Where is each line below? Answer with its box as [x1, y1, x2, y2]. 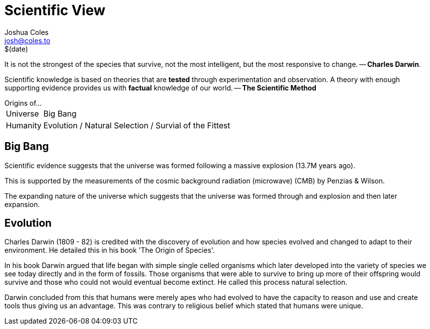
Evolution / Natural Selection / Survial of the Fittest [43, 120, 230, 130]
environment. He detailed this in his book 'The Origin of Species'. [4, 246, 215, 255]
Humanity [6, 120, 42, 130]
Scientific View [4, 2, 106, 19]
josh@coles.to [4, 36, 51, 45]
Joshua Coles [4, 28, 49, 36]
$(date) [4, 44, 28, 53]
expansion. [4, 200, 40, 209]
